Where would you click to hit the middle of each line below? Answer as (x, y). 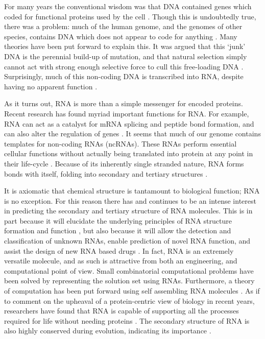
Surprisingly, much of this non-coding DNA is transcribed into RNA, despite (124, 76)
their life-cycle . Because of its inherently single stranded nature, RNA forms (124, 163)
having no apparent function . (51, 86)
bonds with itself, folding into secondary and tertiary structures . (106, 173)
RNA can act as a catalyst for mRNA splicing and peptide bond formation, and (129, 123)
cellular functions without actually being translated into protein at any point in (129, 153)
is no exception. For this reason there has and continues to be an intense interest (130, 200)
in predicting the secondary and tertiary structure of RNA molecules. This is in (128, 211)
